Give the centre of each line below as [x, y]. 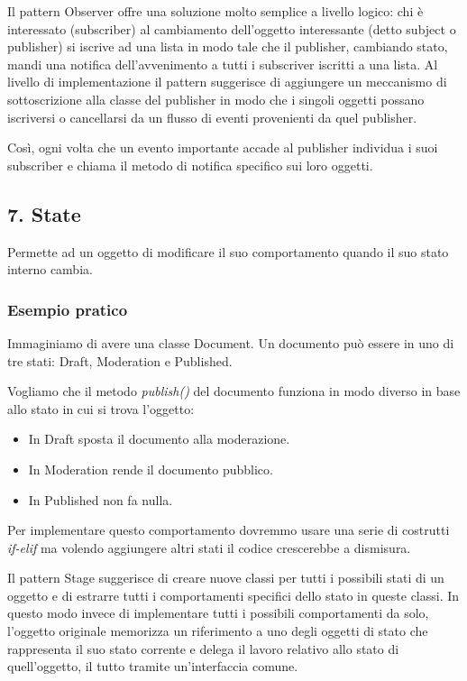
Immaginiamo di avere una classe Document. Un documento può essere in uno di [231, 342]
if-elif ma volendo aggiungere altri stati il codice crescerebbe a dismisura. [209, 547]
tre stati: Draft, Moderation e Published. [120, 360]
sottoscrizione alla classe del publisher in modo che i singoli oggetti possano [216, 99]
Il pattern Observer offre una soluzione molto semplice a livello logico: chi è [215, 11]
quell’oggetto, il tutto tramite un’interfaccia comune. [153, 666]
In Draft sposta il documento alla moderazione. [159, 439]
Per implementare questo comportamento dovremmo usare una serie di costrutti [229, 530]
